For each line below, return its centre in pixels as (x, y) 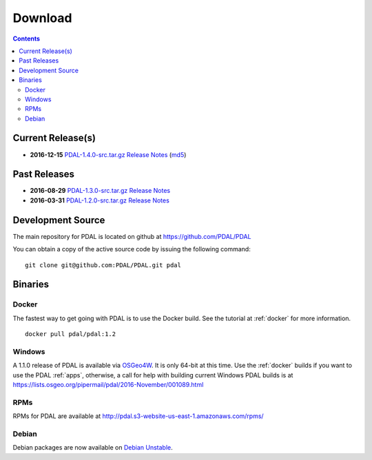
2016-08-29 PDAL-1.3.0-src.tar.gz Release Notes (100, 191)
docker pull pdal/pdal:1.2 (71, 334)
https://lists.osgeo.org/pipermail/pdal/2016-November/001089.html (108, 385)
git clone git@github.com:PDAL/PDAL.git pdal (103, 265)
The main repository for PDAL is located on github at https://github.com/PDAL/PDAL (132, 236)
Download (42, 18)
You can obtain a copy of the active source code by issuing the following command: (132, 249)
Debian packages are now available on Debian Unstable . (93, 448)
